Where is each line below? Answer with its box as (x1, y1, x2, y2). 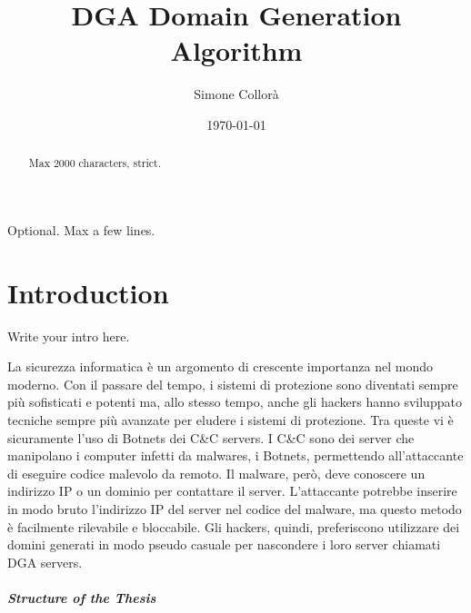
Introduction (7, 273, 169, 311)
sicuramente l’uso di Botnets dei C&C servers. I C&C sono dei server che (7, 428, 415, 447)
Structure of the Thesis (7, 588, 156, 607)
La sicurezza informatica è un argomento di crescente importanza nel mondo (7, 357, 433, 376)
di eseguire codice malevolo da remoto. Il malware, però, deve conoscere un (7, 463, 426, 482)
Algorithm (170, 32, 303, 69)
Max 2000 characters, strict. (28, 155, 162, 171)
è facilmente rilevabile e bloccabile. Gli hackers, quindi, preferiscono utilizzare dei (7, 517, 460, 536)
